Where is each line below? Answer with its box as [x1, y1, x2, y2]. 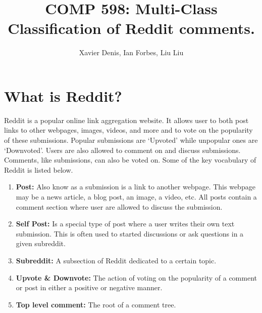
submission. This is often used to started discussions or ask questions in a [16, 228, 244, 239]
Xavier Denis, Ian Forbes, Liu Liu [79, 47, 184, 58]
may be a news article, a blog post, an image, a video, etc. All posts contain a [16, 191, 257, 202]
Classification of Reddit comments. [8, 18, 255, 38]
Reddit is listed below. [4, 164, 73, 175]
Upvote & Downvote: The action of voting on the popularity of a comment [16, 272, 257, 283]
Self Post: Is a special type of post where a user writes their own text [16, 218, 235, 229]
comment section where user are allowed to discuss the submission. [16, 201, 223, 212]
